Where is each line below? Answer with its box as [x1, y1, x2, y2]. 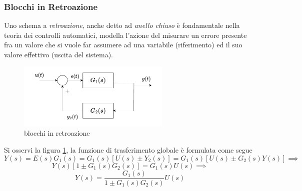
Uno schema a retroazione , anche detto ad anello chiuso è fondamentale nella [4, 20, 240, 30]
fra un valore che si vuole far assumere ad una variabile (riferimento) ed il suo [4, 39, 242, 50]
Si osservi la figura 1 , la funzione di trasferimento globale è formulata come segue [4, 145, 252, 155]
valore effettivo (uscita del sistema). [4, 49, 113, 59]
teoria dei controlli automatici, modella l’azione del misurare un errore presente [4, 29, 247, 40]
